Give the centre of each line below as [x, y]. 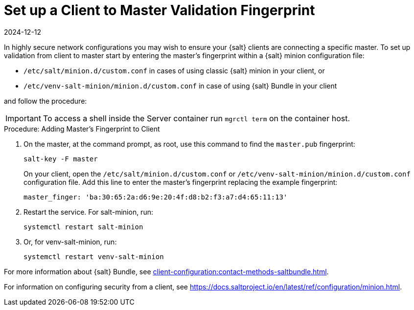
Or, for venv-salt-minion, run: [70, 242]
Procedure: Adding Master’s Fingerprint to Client [82, 129]
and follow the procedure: [46, 101]
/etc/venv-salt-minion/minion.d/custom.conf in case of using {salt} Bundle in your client [180, 86]
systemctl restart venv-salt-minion [94, 256]
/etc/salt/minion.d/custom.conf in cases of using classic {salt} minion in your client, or [174, 70]
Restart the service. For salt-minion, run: [88, 212]
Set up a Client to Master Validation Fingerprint [160, 10]
